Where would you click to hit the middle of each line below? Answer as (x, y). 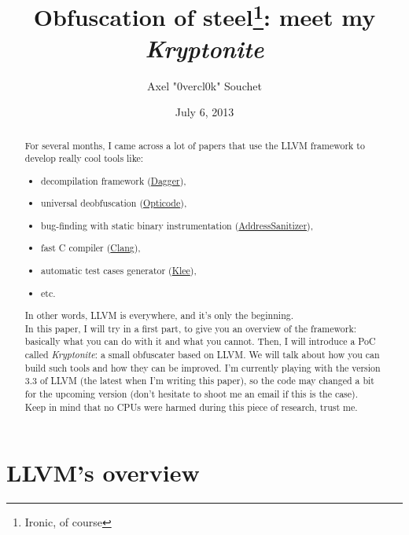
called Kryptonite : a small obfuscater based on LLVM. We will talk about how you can (202, 355)
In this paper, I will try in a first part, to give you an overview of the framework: (190, 328)
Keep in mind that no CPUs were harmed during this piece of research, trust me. (191, 407)
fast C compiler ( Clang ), (91, 248)
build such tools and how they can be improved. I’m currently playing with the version (203, 367)
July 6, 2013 (204, 112)
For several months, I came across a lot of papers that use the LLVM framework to (195, 145)
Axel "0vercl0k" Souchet (204, 85)
